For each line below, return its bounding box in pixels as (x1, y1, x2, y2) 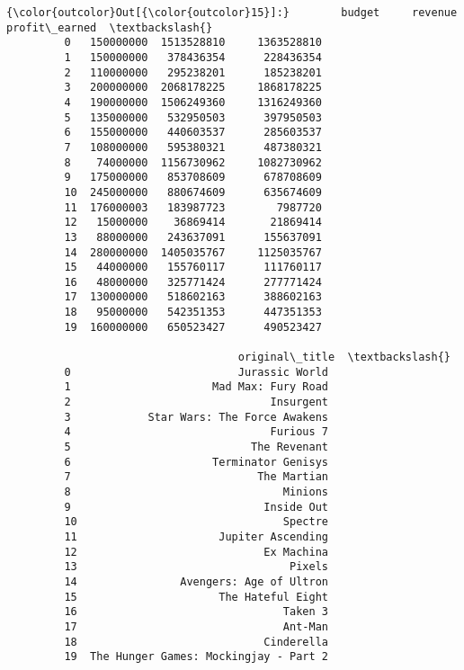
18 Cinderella (64, 635, 328, 648)
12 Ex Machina (64, 545, 328, 558)
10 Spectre (64, 515, 328, 529)
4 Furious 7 (64, 425, 328, 439)
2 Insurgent (64, 396, 328, 409)
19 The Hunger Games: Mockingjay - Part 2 (64, 650, 328, 664)
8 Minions (64, 486, 328, 498)
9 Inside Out (64, 500, 328, 514)
